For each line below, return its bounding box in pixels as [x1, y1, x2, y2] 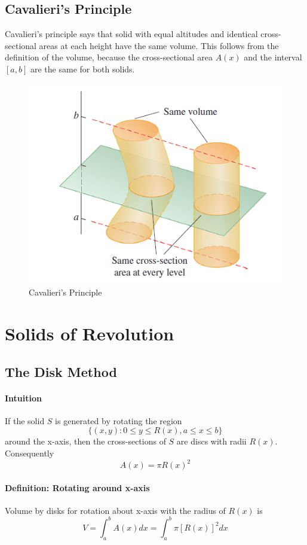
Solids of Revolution [5, 321, 174, 346]
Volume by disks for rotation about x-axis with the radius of [5, 504, 226, 516]
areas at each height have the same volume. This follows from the [39, 39, 279, 51]
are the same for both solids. [30, 62, 135, 75]
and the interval [244, 51, 302, 63]
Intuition [5, 391, 42, 404]
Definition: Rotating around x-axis [5, 481, 150, 494]
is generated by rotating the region [55, 414, 182, 427]
